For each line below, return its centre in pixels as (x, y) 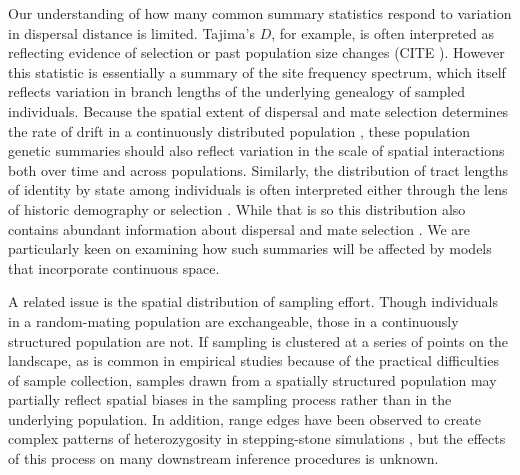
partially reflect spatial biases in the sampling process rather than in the (230, 399)
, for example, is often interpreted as (382, 32)
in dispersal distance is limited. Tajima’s (131, 32)
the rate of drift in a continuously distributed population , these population (239, 130)
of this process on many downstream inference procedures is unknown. (223, 458)
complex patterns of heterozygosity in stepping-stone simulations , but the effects (257, 438)
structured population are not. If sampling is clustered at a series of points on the (258, 340)
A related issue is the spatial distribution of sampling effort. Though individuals (253, 301)
